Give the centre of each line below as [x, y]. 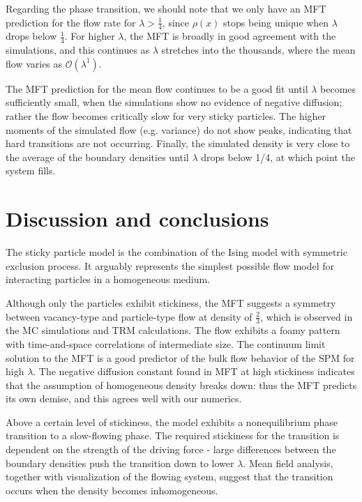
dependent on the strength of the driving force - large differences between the [171, 449]
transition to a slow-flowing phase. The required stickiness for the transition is [173, 435]
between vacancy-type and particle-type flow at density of [129, 316]
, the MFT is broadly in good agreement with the [230, 36]
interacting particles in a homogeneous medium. [108, 279]
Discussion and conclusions [137, 219]
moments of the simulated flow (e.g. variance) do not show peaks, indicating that [179, 129]
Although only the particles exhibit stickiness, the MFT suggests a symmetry [171, 302]
